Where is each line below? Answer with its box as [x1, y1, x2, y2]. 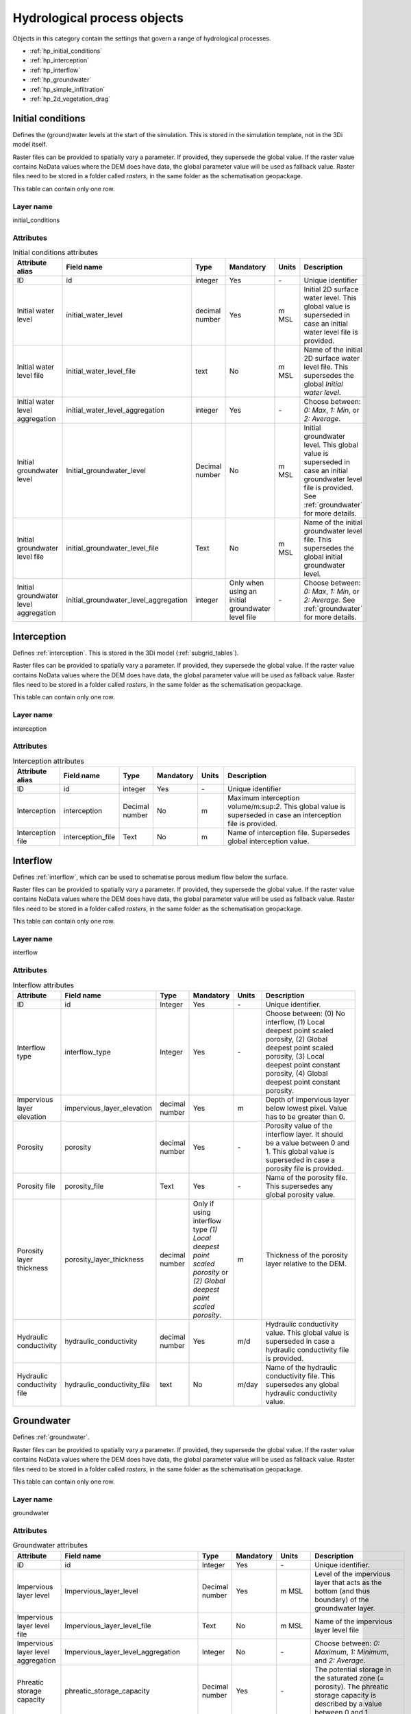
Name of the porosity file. [265, 1172, 348, 1182]
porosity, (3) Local [265, 1051, 325, 1061]
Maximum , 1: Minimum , [314, 1647, 389, 1656]
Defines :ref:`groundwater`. [12, 1433, 90, 1441]
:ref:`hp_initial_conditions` [29, 47, 103, 55]
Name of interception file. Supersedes [227, 828, 351, 838]
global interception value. [227, 836, 310, 846]
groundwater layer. [314, 1603, 376, 1613]
